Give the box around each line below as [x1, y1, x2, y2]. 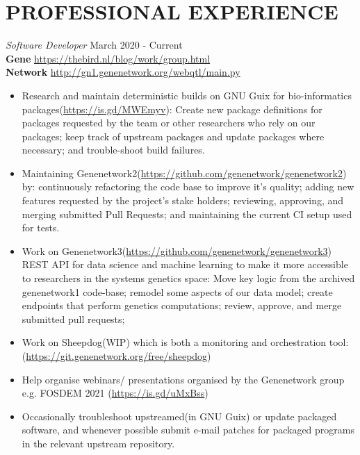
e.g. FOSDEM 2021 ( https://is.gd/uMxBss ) [22, 386, 208, 400]
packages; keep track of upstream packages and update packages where [22, 129, 325, 143]
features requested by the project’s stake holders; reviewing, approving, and [22, 193, 344, 208]
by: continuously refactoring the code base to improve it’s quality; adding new [22, 179, 354, 194]
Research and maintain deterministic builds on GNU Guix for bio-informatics [22, 88, 352, 102]
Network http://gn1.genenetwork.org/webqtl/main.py [6, 65, 240, 79]
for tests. [22, 220, 60, 235]
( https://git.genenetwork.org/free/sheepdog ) [22, 349, 211, 363]
